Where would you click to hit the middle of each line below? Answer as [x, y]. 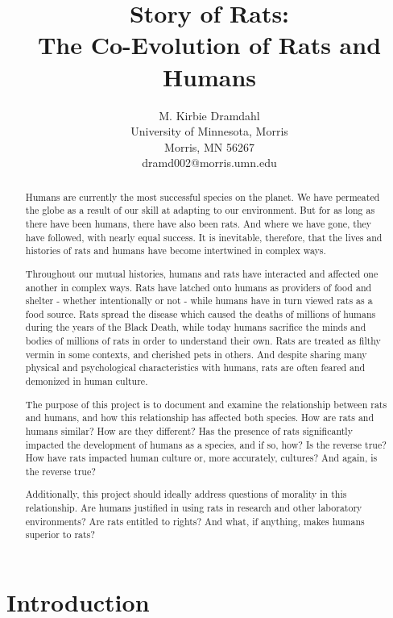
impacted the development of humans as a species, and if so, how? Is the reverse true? [206, 444]
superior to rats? [60, 534]
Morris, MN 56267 [209, 146]
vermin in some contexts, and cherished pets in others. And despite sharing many [196, 354]
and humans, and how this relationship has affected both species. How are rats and [200, 418]
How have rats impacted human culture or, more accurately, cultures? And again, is [201, 458]
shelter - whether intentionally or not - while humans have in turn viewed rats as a [199, 301]
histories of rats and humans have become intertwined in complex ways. [176, 251]
